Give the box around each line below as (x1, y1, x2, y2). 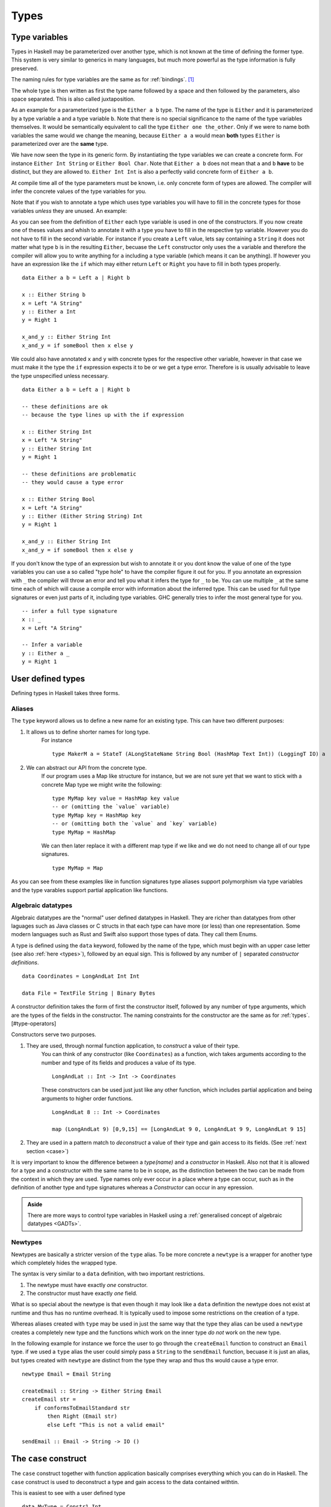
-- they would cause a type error (22, 479, 124, 486)
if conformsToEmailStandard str (34, 1405, 130, 1411)
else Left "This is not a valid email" (47, 1421, 165, 1428)
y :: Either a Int (22, 308, 77, 315)
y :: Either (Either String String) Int (22, 512, 143, 520)
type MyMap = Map (52, 864, 103, 871)
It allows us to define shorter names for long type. (26, 728, 150, 735)
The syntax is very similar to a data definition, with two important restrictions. (11, 1270, 205, 1277)
